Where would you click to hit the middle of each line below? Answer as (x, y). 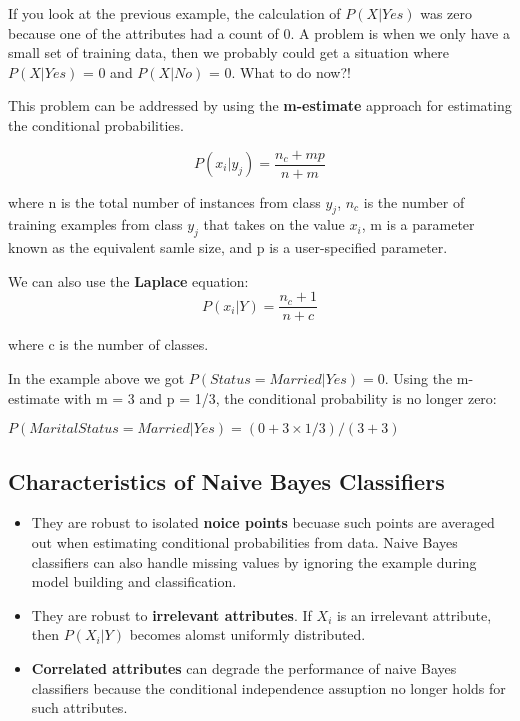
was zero (446, 13)
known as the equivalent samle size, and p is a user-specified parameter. (228, 247)
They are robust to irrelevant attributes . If (171, 614)
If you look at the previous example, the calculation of (174, 13)
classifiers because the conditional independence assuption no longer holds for (268, 687)
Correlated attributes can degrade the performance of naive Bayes (244, 668)
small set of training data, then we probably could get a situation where (228, 52)
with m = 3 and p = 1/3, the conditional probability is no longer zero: (280, 397)
